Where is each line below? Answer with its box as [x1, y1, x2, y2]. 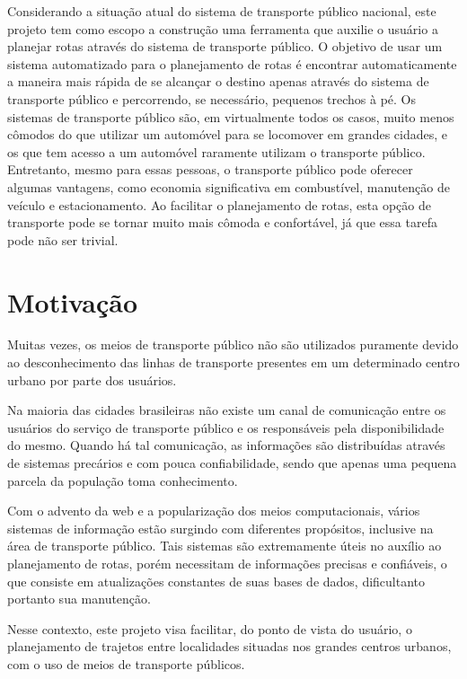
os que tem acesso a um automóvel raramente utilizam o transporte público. [7, 142, 426, 161]
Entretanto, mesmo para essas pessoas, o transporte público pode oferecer [7, 160, 413, 179]
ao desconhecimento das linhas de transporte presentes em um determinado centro [7, 353, 460, 372]
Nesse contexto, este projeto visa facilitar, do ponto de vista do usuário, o [7, 619, 412, 638]
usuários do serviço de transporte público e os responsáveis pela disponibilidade [7, 418, 445, 436]
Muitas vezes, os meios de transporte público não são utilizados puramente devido [7, 335, 459, 354]
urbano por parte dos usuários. [7, 370, 177, 389]
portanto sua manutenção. [7, 589, 151, 608]
